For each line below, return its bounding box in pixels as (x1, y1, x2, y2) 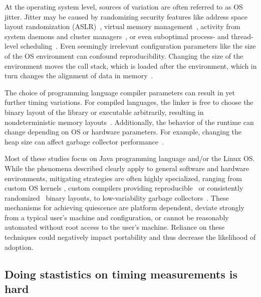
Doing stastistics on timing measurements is (5, 266, 238, 281)
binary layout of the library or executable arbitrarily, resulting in (5, 106, 204, 117)
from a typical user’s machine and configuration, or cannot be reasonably (5, 212, 229, 222)
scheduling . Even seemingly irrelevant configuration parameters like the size (20, 41, 256, 51)
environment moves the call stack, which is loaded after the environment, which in (5, 60, 257, 71)
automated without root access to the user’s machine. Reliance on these (5, 222, 225, 232)
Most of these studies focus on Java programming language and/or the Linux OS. (5, 153, 255, 164)
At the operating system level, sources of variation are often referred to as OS (5, 2, 243, 12)
